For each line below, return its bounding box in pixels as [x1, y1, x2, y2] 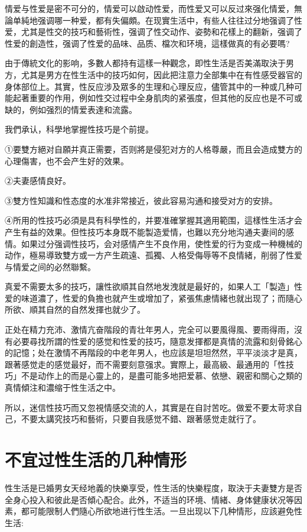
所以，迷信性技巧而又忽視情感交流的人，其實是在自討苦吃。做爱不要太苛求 [5, 401, 294, 413]
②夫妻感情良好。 [5, 174, 71, 187]
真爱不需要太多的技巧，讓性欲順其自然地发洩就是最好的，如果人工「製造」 [5, 280, 294, 293]
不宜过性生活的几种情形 [5, 447, 187, 471]
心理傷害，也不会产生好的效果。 [5, 154, 129, 167]
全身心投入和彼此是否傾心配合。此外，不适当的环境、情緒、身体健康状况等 [5, 493, 294, 505]
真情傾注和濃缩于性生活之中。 [5, 381, 120, 394]
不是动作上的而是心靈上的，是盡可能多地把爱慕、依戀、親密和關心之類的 [21, 369, 302, 382]
